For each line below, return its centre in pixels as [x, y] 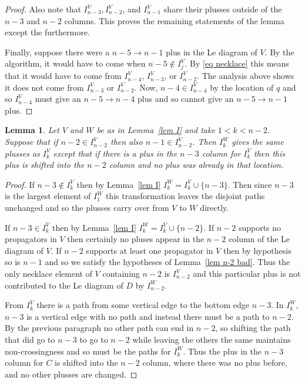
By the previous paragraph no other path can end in [99, 328]
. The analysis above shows [246, 76]
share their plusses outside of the [223, 9]
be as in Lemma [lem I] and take [156, 130]
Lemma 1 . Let [32, 130]
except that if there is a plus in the [115, 153]
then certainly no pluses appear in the [136, 239]
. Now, [146, 87]
